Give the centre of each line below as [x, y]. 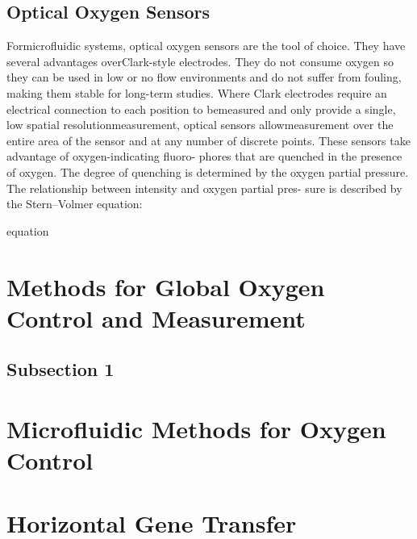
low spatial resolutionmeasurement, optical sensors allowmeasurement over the [200, 125]
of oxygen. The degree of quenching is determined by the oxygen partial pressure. [208, 171]
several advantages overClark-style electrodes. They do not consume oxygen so [200, 61]
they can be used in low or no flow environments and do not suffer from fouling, [204, 77]
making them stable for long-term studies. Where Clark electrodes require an [197, 92]
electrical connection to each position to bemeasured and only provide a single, [201, 109]
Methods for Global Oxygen [166, 286]
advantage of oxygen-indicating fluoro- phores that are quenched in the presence [204, 156]
